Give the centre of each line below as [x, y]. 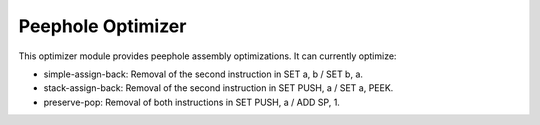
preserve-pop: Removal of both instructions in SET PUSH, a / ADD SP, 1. [191, 102]
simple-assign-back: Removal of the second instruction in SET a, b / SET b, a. [203, 74]
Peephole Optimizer [102, 26]
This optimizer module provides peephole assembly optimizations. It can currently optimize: [207, 56]
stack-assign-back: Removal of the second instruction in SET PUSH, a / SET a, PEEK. [218, 88]
